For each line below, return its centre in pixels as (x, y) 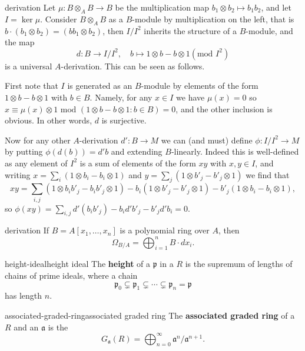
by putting (24, 151)
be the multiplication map (162, 7)
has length (24, 295)
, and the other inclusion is (224, 108)
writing (18, 174)
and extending (137, 151)
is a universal (29, 66)
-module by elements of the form (200, 86)
